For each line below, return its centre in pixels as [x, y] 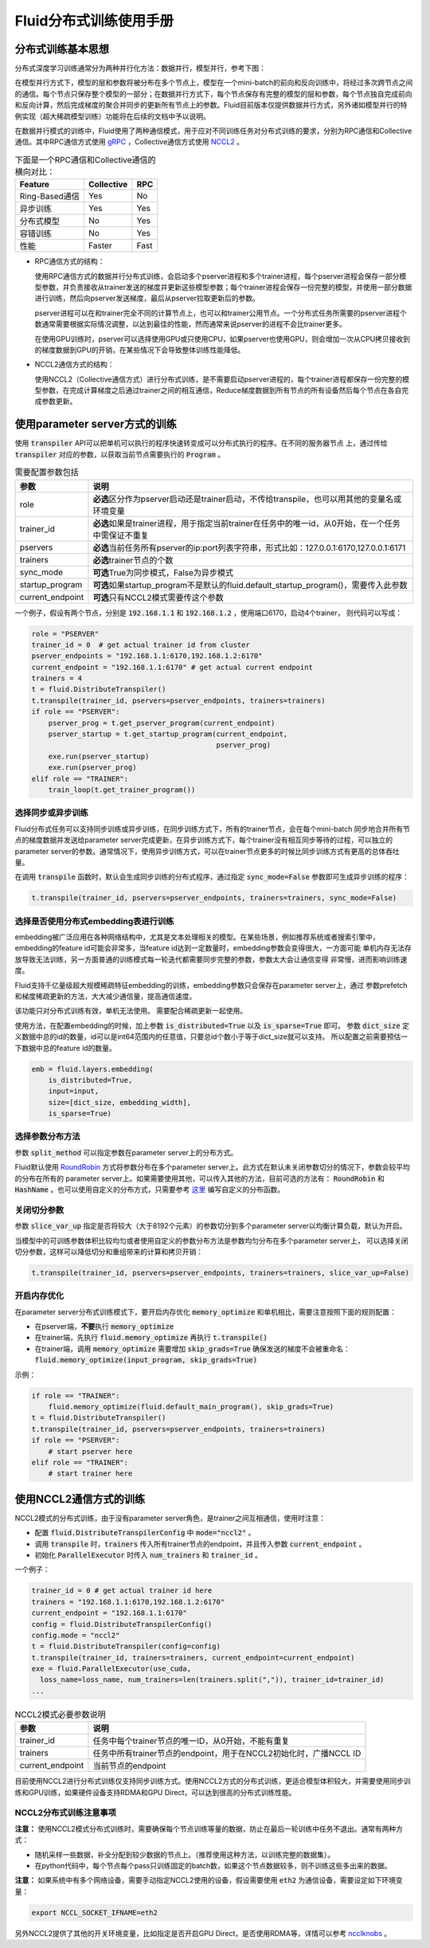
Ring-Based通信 [49, 197]
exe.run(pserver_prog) [92, 768]
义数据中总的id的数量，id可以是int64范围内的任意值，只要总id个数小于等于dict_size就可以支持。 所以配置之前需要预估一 [211, 1037]
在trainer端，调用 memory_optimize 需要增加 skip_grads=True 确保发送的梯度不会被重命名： [192, 1348]
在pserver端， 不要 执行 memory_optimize [104, 1326]
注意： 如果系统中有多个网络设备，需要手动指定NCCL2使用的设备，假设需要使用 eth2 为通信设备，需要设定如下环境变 [209, 1880]
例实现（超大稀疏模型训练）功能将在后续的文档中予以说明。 [112, 116]
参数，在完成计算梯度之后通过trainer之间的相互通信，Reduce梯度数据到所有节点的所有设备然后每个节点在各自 [221, 390]
